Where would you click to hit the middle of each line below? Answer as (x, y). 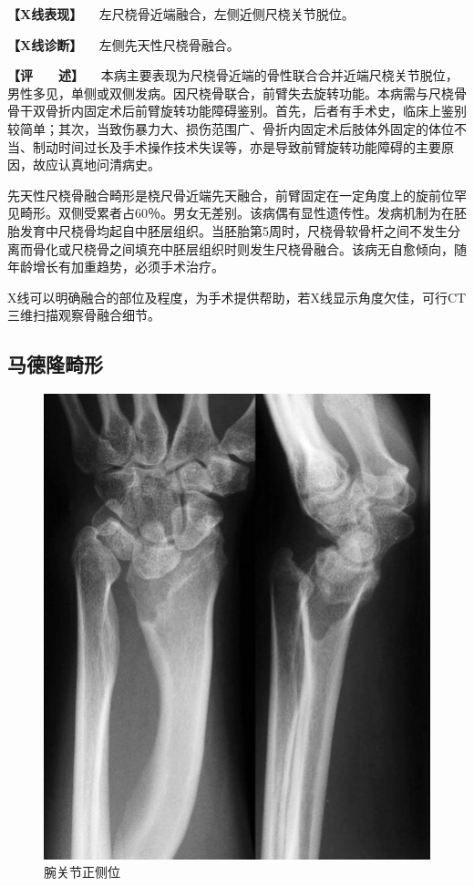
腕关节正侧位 (82, 872)
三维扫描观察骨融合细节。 (84, 315)
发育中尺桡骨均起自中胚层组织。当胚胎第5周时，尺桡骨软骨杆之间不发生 (233, 230)
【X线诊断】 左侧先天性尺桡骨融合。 (124, 44)
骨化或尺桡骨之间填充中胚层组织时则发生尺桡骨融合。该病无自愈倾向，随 (249, 248)
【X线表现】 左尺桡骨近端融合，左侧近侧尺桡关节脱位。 (181, 14)
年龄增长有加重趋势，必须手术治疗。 (116, 267)
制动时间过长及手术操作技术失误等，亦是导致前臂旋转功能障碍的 (224, 146)
